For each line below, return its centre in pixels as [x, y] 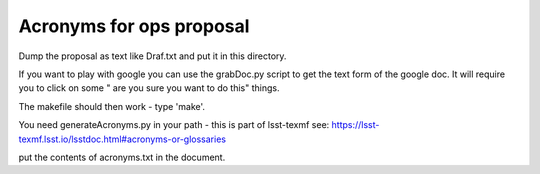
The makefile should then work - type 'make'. [111, 106]
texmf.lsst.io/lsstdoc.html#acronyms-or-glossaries [122, 139]
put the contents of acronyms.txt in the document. [122, 157]
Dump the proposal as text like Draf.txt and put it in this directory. [152, 56]
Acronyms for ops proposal [134, 26]
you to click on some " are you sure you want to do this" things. [149, 88]
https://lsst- [355, 125]
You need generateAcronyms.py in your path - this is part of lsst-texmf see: [174, 125]
